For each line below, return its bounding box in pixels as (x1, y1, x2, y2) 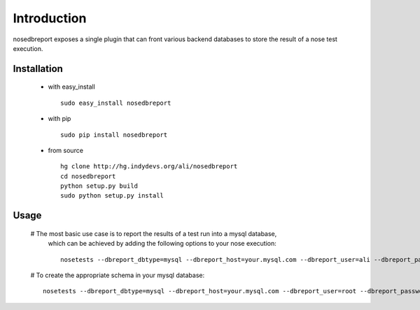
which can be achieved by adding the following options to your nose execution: (48, 239, 276, 248)
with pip (48, 115, 71, 123)
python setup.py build (60, 182, 139, 190)
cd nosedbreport (60, 172, 116, 180)
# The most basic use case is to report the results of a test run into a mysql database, (30, 229, 277, 237)
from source (48, 146, 84, 154)
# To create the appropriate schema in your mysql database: (30, 271, 205, 279)
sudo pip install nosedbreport (60, 131, 168, 139)
